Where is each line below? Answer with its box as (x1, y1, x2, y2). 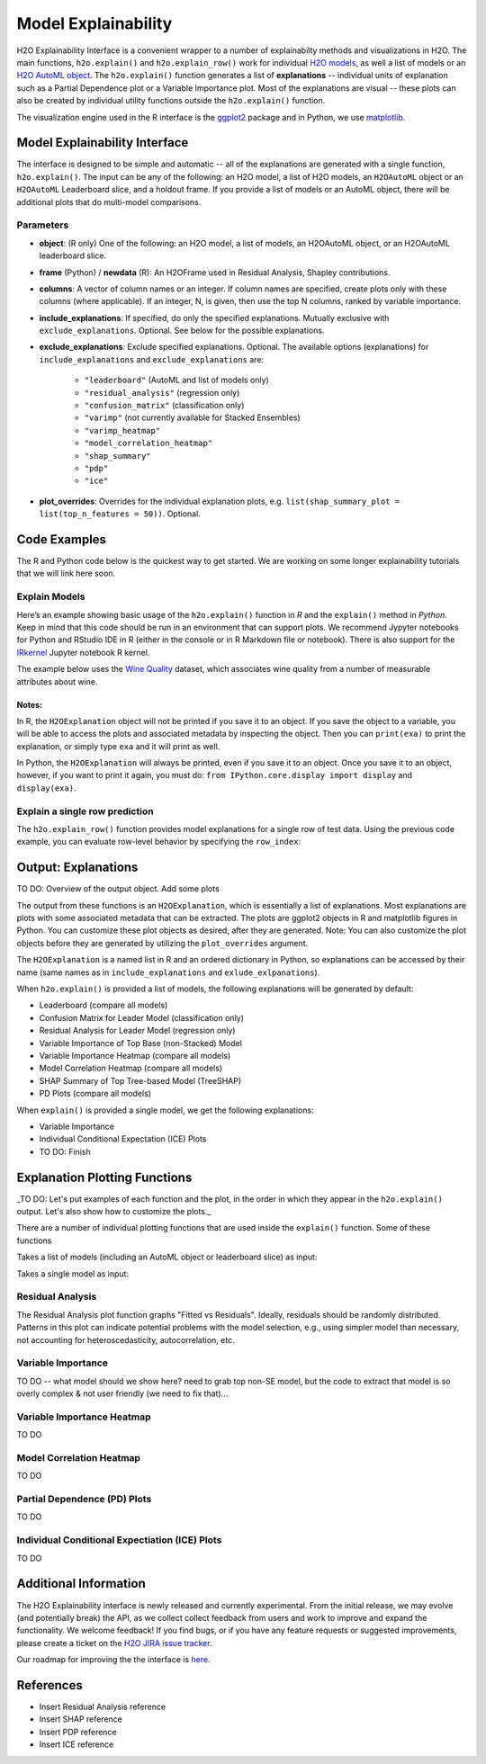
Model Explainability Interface (16, 135, 189, 150)
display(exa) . (16, 783, 76, 793)
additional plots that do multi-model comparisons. (16, 196, 202, 207)
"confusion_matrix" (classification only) (84, 400, 245, 411)
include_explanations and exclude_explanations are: (39, 354, 265, 364)
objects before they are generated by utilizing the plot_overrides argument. (16, 937, 309, 948)
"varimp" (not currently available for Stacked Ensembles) (84, 412, 301, 423)
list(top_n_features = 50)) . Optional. (39, 508, 202, 519)
